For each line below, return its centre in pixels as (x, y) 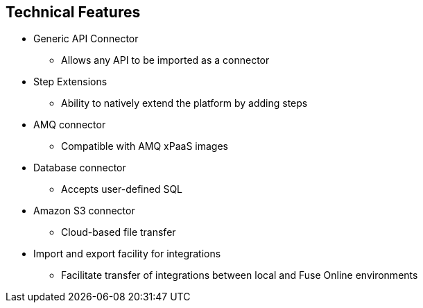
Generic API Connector (86, 39)
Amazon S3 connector (84, 211)
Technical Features (73, 12)
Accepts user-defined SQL (122, 189)
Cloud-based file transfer (119, 232)
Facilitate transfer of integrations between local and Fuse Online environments (240, 275)
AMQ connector (70, 125)
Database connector (80, 168)
